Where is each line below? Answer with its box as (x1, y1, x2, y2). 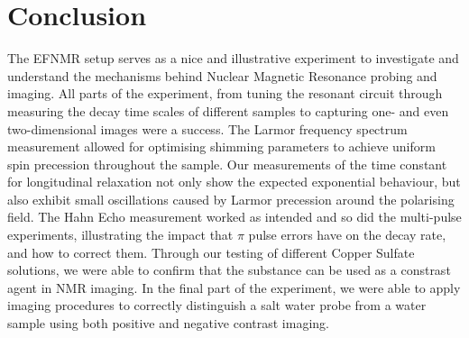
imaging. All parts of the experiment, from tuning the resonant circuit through (7, 84, 443, 103)
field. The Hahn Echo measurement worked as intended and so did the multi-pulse (7, 207, 462, 226)
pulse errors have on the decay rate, (248, 225, 446, 244)
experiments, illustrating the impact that (7, 225, 234, 244)
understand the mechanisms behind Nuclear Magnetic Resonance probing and (7, 66, 437, 85)
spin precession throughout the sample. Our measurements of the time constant (7, 154, 447, 173)
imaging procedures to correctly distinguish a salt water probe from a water (7, 296, 427, 315)
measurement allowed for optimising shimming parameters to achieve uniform (7, 137, 436, 156)
